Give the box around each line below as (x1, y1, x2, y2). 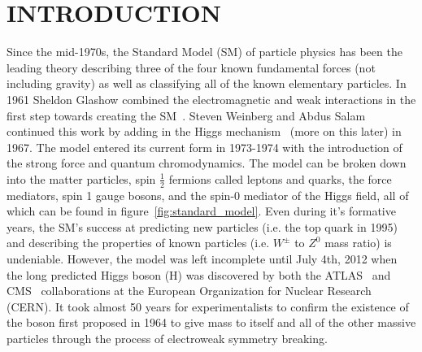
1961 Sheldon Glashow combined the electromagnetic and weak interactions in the (7, 90, 416, 107)
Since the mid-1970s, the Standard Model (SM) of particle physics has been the (7, 43, 402, 60)
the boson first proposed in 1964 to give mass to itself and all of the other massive (7, 314, 416, 331)
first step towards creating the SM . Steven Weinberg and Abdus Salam (7, 106, 366, 124)
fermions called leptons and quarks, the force (168, 170, 392, 187)
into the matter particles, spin (7, 170, 156, 187)
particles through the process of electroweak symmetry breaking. (7, 330, 328, 347)
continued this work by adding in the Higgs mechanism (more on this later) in (7, 123, 402, 140)
